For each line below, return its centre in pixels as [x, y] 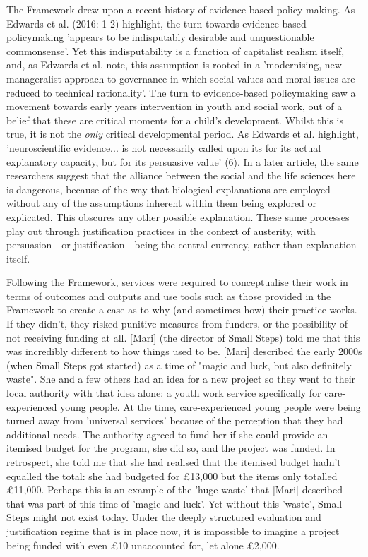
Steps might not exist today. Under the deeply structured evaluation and [164, 517]
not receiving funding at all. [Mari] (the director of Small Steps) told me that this [183, 337]
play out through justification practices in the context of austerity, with [161, 230]
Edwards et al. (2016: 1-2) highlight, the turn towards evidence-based [156, 23]
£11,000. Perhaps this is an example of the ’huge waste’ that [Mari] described [174, 490]
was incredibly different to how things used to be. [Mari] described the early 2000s [184, 351]
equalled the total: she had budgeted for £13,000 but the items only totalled [172, 475]
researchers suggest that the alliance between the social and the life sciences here [181, 175]
